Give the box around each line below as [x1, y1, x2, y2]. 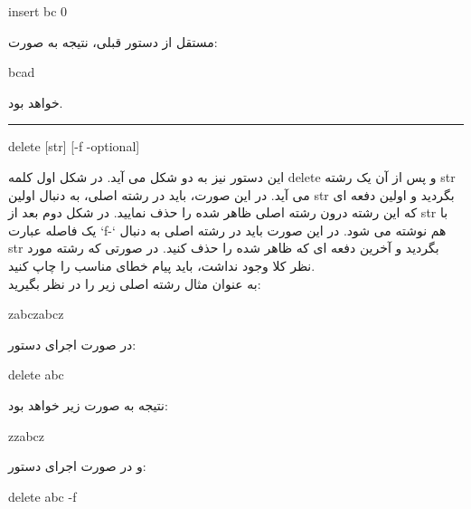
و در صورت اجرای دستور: [8, 456, 146, 475]
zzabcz [8, 426, 45, 445]
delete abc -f [8, 486, 77, 505]
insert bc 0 [8, 2, 68, 20]
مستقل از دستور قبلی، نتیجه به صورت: [8, 32, 218, 51]
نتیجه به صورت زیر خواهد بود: [8, 395, 168, 414]
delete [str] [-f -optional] [8, 137, 140, 156]
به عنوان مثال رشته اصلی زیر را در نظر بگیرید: [8, 274, 261, 293]
